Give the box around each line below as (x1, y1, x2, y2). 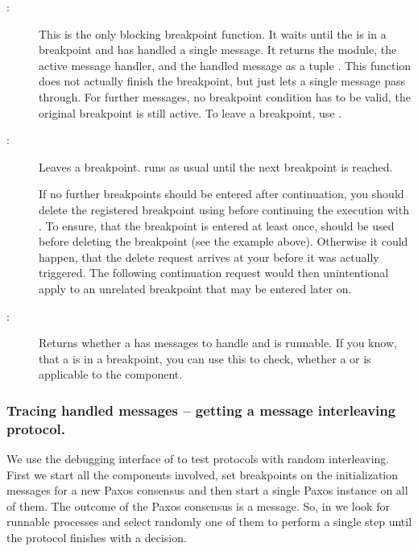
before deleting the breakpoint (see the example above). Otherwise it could (39, 233, 408, 250)
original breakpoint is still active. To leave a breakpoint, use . (39, 104, 342, 121)
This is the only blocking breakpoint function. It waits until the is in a (39, 25, 387, 42)
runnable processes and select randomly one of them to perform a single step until (6, 513, 412, 530)
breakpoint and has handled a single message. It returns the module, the (39, 41, 397, 58)
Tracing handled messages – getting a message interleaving (6, 400, 396, 420)
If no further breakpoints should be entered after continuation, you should (39, 185, 404, 202)
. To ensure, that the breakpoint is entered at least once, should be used (39, 217, 395, 234)
